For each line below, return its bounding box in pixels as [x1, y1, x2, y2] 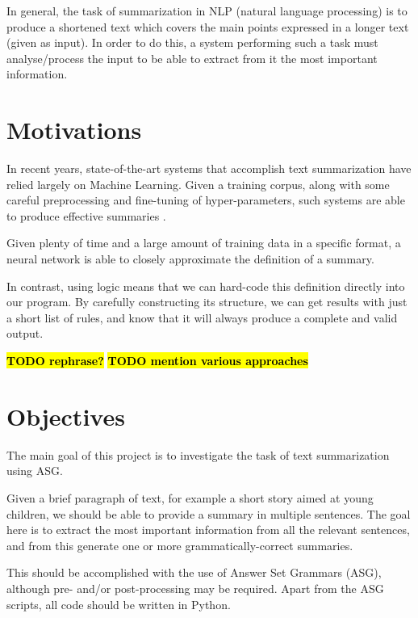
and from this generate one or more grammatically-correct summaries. [6, 536, 353, 553]
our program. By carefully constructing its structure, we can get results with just [6, 293, 408, 310]
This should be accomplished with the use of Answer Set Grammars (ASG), [6, 564, 382, 581]
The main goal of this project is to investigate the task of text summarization [6, 446, 390, 463]
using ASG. [6, 462, 63, 479]
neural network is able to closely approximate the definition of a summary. [6, 250, 374, 267]
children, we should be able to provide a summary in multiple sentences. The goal [6, 505, 411, 522]
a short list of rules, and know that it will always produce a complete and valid [6, 309, 398, 326]
